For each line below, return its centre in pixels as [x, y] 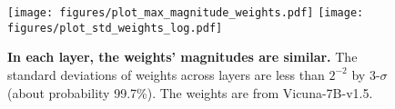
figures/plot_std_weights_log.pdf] [115, 28]
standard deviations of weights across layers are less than [166, 74]
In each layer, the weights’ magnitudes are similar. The [182, 57]
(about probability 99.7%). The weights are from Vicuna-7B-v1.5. [190, 92]
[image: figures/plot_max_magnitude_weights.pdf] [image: [186, 13]
